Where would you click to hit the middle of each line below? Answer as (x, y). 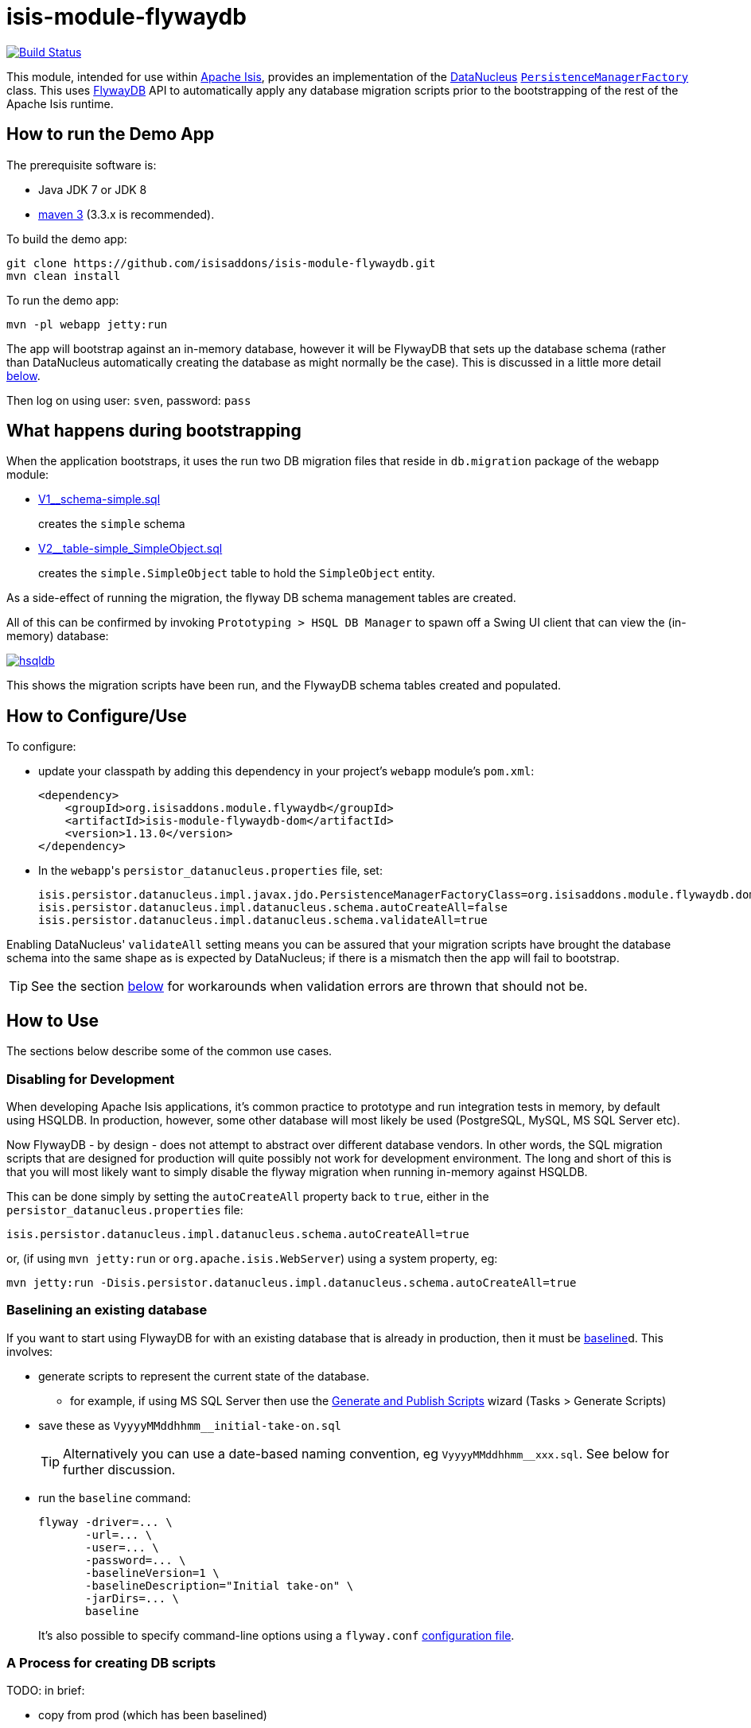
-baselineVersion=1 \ (152, 1573)
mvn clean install (64, 276)
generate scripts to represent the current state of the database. (204, 1376)
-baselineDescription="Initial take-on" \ (220, 1585)
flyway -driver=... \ (105, 1522)
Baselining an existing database (107, 1310)
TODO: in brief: (46, 1691)
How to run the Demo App (111, 134)
